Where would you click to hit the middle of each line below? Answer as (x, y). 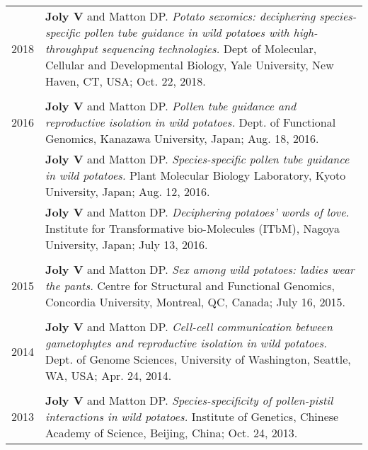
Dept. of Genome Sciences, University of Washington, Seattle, (198, 359)
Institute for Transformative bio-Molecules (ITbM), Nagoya (192, 228)
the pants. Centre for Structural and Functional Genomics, (190, 285)
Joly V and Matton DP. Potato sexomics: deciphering (180, 16)
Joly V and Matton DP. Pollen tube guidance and (171, 106)
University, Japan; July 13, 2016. (127, 244)
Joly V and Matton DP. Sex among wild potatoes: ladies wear (200, 269)
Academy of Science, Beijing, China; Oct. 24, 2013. (172, 433)
